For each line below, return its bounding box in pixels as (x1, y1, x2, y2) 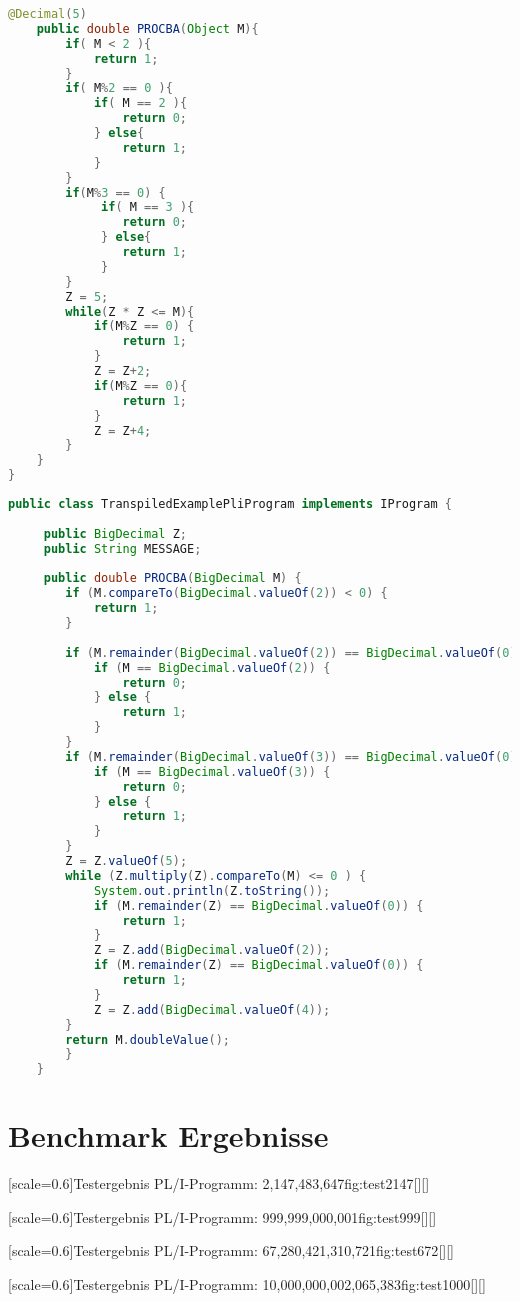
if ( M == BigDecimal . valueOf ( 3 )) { (93, 764, 331, 779)
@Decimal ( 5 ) (8, 7, 87, 21)
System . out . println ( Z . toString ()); (93, 883, 331, 898)
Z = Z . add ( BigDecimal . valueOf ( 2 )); (93, 943, 331, 958)
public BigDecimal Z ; (43, 526, 188, 541)
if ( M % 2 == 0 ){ (65, 81, 173, 96)
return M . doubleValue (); (65, 1032, 230, 1047)
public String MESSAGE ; (43, 541, 202, 556)
